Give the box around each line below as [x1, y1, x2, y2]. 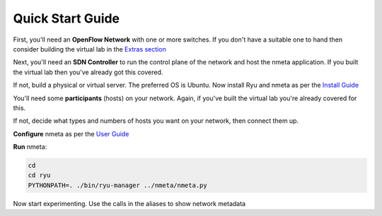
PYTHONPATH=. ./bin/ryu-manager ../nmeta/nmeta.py [28, 181, 208, 189]
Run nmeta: [13, 143, 47, 151]
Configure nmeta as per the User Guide [13, 129, 129, 138]
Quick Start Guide [13, 11, 120, 26]
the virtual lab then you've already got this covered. [13, 68, 163, 76]
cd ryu [28, 172, 51, 179]
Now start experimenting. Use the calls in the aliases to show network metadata [13, 199, 246, 208]
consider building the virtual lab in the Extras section [13, 44, 166, 53]
